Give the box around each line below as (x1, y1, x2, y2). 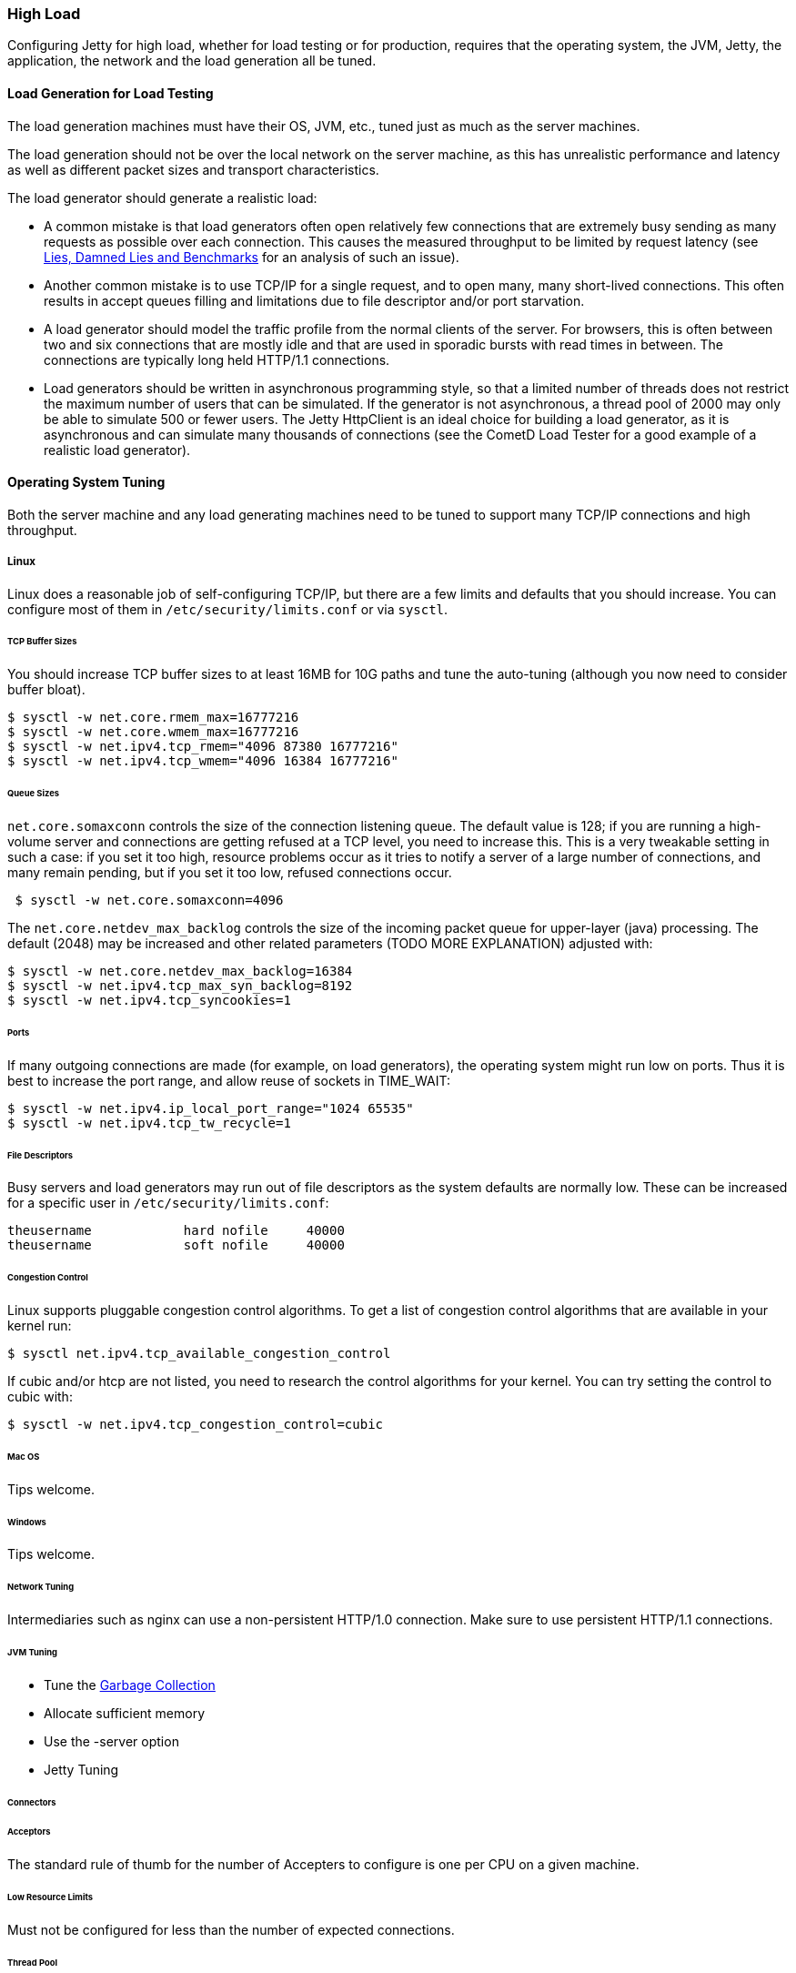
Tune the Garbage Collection (44, 1676, 216, 1693)
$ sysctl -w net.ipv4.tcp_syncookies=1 (7, 992, 291, 1007)
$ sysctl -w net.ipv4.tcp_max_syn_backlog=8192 (7, 977, 353, 993)
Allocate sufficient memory (44, 1705, 206, 1721)
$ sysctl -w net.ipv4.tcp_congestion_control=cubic (7, 1417, 384, 1432)
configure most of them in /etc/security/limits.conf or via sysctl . (7, 601, 448, 617)
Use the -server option (44, 1733, 179, 1749)
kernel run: (7, 1318, 72, 1334)
